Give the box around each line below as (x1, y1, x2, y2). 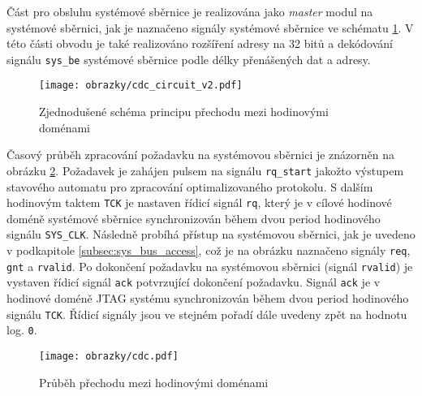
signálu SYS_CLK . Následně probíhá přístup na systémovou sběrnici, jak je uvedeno (6, 226, 416, 243)
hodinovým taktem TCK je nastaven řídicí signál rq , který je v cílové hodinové (6, 194, 392, 211)
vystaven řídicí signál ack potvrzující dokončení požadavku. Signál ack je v (6, 273, 381, 291)
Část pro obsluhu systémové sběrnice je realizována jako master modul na (6, 3, 373, 19)
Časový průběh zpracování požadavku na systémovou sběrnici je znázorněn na (6, 146, 395, 163)
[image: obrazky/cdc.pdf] (39, 350, 179, 362)
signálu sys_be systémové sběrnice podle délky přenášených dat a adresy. (6, 50, 371, 67)
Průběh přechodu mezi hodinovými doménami (39, 373, 269, 390)
